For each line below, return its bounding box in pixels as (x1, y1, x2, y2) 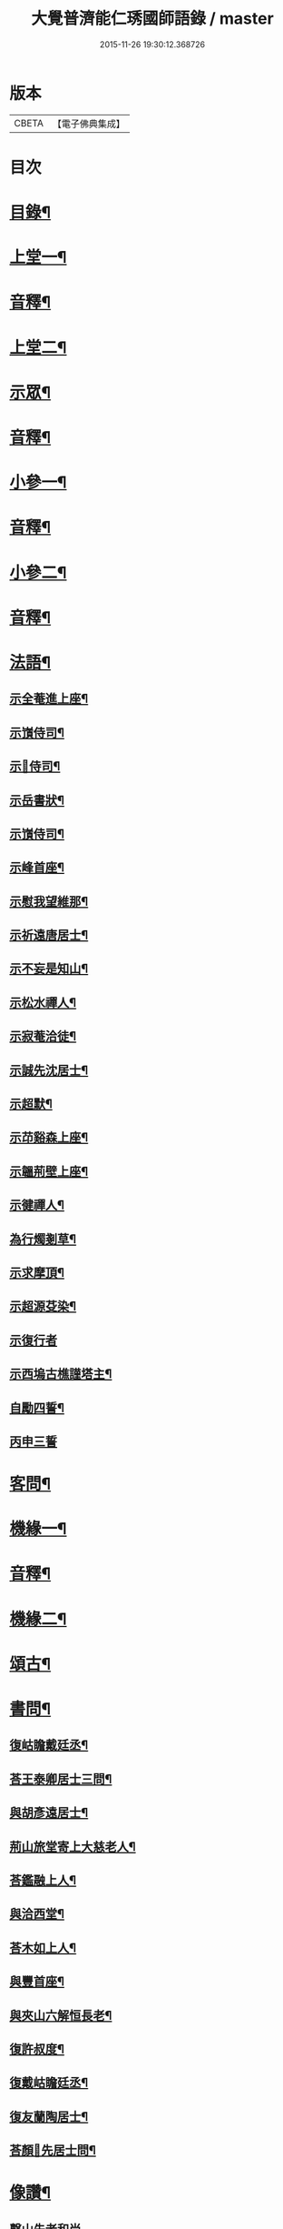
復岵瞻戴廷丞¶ (9, 1738, 89, 1753)
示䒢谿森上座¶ (9, 1130, 89, 1146)
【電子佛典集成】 (52, 117, 125, 130)
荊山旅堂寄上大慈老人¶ (9, 1839, 136, 1854)
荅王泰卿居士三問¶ (9, 1771, 112, 1787)
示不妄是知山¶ (9, 961, 89, 977)
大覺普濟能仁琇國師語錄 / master (31, 8, 274, 29)
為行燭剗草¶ (9, 1231, 77, 1247)
